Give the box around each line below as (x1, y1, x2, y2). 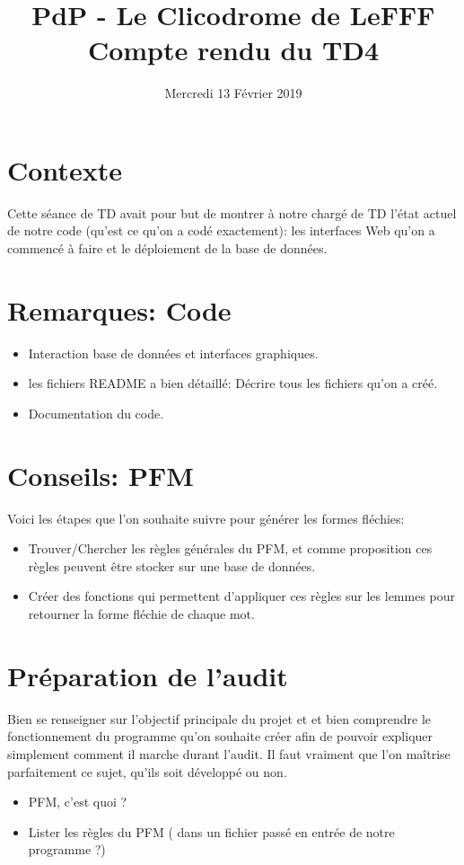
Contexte (7, 151, 122, 188)
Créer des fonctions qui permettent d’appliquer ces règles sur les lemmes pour (28, 587, 456, 605)
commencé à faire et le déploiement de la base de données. (7, 239, 328, 258)
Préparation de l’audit (7, 657, 288, 693)
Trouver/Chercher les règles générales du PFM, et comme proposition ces (28, 539, 433, 558)
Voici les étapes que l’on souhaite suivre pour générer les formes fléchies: (7, 508, 405, 527)
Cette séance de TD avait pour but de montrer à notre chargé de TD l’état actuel (7, 203, 457, 222)
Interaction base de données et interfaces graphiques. (28, 343, 319, 362)
